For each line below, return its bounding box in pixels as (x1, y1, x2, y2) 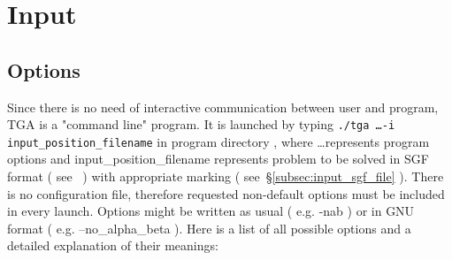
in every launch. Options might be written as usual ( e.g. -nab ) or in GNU (7, 202, 415, 220)
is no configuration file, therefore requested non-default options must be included (7, 184, 445, 203)
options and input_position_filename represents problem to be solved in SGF (7, 149, 429, 168)
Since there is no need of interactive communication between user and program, (7, 97, 439, 116)
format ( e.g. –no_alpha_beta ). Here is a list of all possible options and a (7, 218, 411, 237)
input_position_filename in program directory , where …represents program (7, 132, 430, 150)
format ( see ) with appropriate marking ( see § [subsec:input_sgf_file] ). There (7, 167, 444, 186)
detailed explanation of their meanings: (7, 236, 218, 255)
